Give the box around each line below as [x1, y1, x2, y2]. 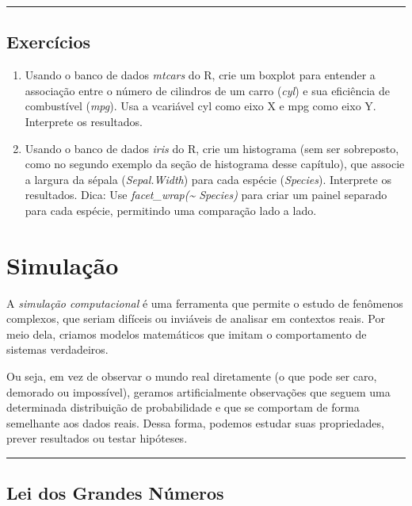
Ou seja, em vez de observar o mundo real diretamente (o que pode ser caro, [6, 368, 377, 385]
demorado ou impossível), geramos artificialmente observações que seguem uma [6, 383, 391, 400]
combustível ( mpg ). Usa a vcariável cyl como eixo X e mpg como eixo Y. [25, 98, 376, 114]
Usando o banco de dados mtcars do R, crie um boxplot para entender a [25, 67, 376, 83]
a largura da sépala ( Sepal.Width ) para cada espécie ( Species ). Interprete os [25, 171, 391, 187]
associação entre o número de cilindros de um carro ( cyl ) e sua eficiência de [25, 82, 391, 98]
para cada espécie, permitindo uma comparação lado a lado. [25, 201, 317, 218]
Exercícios [6, 29, 91, 54]
